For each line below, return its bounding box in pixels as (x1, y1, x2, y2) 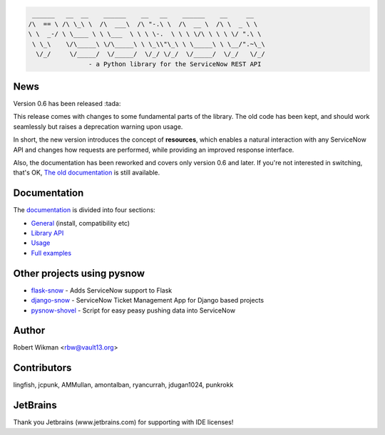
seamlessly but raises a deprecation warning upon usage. (13, 122, 183, 131)
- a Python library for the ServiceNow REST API (88, 60, 262, 68)
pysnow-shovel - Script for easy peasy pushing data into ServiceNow (31, 306, 235, 315)
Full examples (31, 248, 71, 257)
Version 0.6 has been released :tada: (13, 100, 121, 108)
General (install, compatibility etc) (31, 219, 130, 227)
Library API (31, 229, 64, 238)
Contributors (13, 362, 72, 374)
